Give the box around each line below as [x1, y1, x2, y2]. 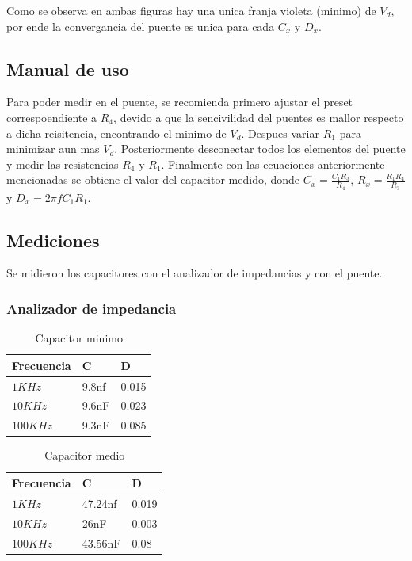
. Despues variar [241, 124, 319, 141]
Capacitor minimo [35, 330, 123, 346]
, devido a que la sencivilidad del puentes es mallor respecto [113, 109, 404, 125]
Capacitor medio [44, 447, 125, 464]
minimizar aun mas [6, 140, 100, 157]
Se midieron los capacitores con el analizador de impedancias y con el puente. [6, 265, 383, 281]
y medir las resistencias [6, 155, 119, 172]
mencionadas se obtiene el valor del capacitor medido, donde [6, 171, 300, 188]
